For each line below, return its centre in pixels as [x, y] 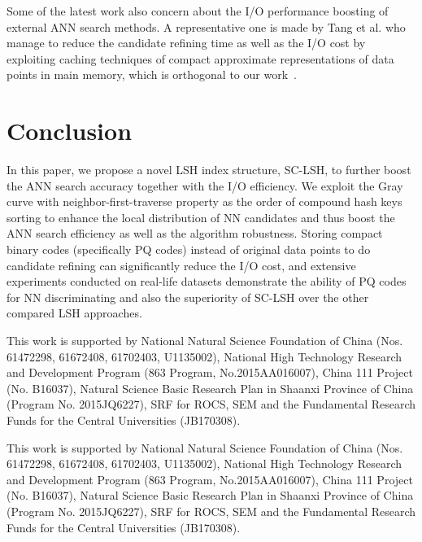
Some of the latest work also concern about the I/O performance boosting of [198, 11]
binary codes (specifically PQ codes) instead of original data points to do [189, 249]
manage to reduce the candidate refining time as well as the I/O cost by [186, 43]
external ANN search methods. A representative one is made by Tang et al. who [206, 26]
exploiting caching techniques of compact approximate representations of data [200, 58]
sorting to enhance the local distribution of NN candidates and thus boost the [201, 217]
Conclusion [70, 131]
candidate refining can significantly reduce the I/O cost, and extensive [181, 265]
